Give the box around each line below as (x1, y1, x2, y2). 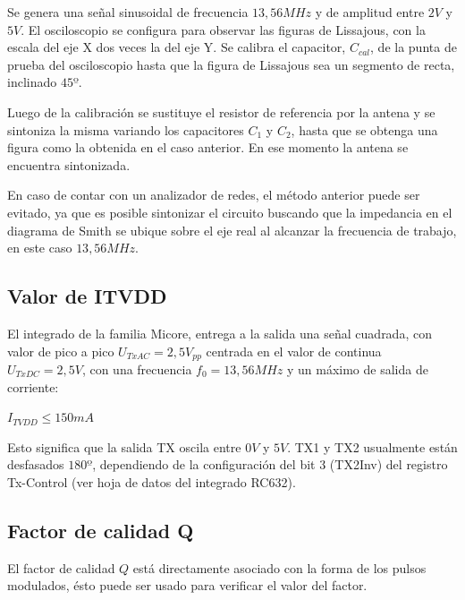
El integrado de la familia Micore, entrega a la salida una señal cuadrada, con (7, 323, 432, 342)
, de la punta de (370, 38, 457, 56)
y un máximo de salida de (286, 359, 428, 378)
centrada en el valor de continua (206, 341, 382, 360)
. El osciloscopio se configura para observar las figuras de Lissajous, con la (21, 20, 426, 39)
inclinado (7, 73, 57, 91)
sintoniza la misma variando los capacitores (7, 120, 244, 139)
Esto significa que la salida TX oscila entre (7, 437, 241, 456)
